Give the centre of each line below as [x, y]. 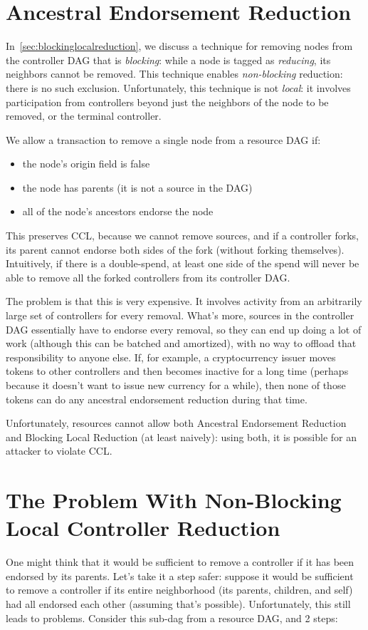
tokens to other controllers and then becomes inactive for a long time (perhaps [177, 371]
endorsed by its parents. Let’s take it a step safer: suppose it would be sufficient [180, 575]
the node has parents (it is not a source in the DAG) [137, 187]
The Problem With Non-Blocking [174, 500]
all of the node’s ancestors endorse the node [118, 211]
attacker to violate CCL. [59, 451]
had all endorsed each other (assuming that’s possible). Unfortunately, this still [178, 604]
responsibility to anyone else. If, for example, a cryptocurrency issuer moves [171, 357]
